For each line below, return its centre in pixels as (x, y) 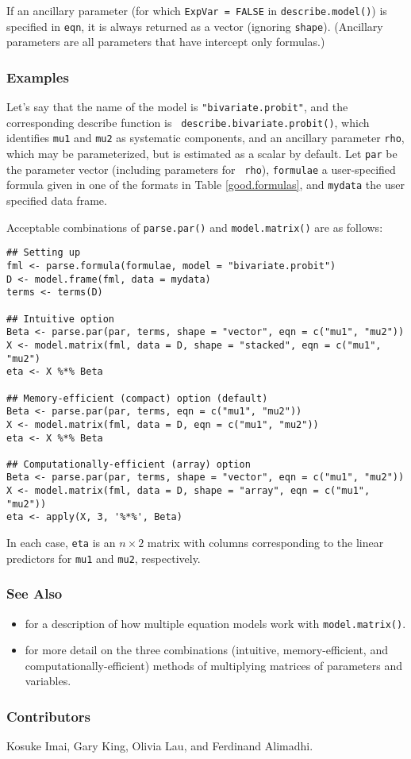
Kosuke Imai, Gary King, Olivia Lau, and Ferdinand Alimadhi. (160, 746)
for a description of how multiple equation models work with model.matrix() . (215, 623)
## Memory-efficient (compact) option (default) (137, 398)
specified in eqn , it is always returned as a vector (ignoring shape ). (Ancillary (195, 26)
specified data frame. (57, 200)
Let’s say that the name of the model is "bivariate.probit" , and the (177, 107)
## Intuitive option (61, 319)
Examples (38, 77)
